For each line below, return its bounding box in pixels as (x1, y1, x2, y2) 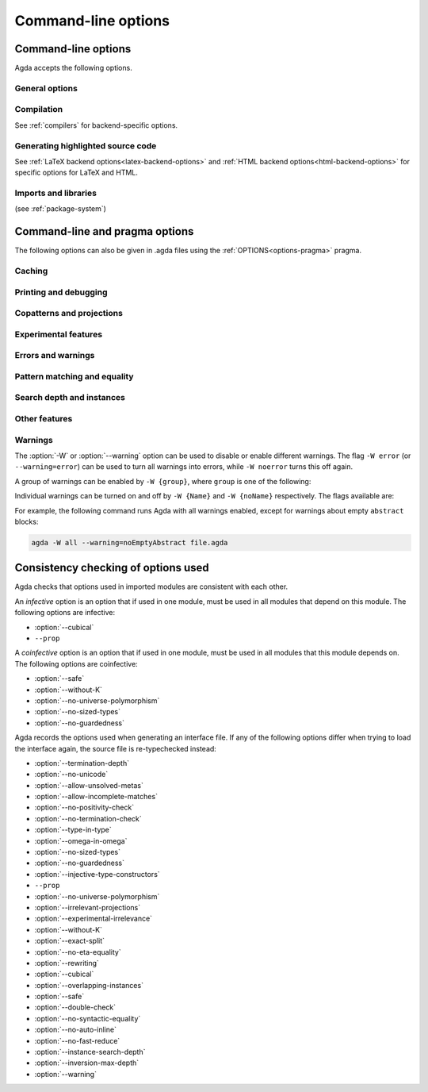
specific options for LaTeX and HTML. (14, 167, 139, 178)
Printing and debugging (14, 286, 108, 298)
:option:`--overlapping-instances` (34, 980, 144, 990)
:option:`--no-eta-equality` (34, 947, 122, 956)
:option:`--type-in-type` (34, 825, 113, 835)
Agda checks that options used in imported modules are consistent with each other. (14, 582, 289, 591)
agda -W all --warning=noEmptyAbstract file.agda (31, 538, 228, 547)
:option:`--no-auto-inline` (34, 1025, 117, 1035)
